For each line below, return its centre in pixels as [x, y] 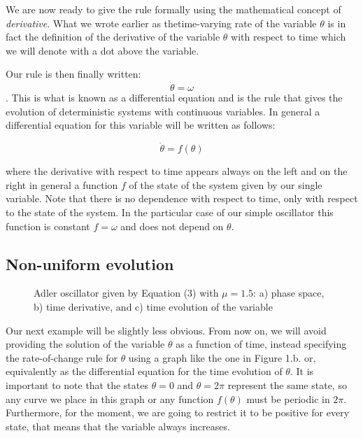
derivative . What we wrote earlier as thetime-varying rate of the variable [161, 23]
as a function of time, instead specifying [261, 344]
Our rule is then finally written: [73, 74]
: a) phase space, [289, 293]
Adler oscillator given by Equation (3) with [126, 293]
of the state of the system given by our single [226, 184]
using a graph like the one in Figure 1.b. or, [222, 357]
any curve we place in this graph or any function [110, 398]
